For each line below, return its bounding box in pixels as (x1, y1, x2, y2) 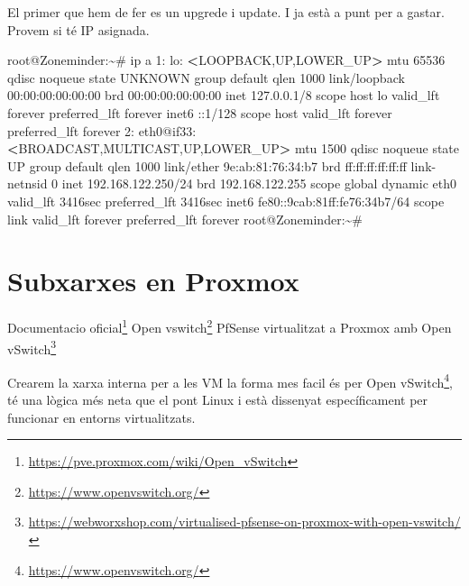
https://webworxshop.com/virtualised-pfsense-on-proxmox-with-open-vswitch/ (28, 512, 461, 531)
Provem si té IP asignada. (7, 20, 150, 39)
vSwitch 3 (7, 336, 57, 358)
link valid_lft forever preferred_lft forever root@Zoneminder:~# (7, 209, 363, 228)
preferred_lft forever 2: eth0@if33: (7, 121, 197, 140)
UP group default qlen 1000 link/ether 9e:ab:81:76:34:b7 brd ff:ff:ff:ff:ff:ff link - (7, 156, 437, 175)
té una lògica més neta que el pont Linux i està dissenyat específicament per (7, 390, 428, 408)
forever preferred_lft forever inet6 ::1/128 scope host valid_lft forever (7, 103, 392, 122)
